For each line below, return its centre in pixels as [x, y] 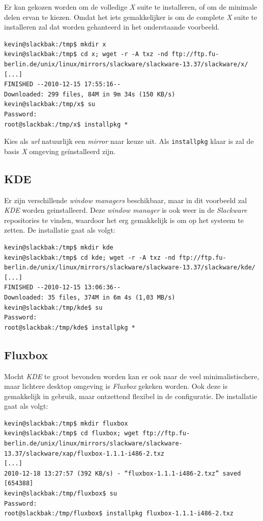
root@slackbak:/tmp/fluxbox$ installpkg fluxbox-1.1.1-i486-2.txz [119, 514]
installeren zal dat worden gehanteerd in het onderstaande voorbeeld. [112, 27]
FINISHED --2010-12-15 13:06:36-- [63, 288]
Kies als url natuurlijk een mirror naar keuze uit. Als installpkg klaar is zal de [129, 141]
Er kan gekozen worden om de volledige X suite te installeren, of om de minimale [131, 7]
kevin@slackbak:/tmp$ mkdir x [55, 44]
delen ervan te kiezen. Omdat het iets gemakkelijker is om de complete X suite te [131, 17]
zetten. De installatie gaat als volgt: [60, 230]
